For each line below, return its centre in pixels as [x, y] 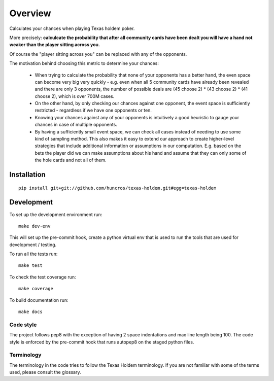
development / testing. [33, 245]
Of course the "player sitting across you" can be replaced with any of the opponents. [98, 54]
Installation [27, 175]
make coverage [36, 289]
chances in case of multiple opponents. [76, 125]
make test [30, 266]
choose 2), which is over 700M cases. [75, 96]
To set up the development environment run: [56, 214]
